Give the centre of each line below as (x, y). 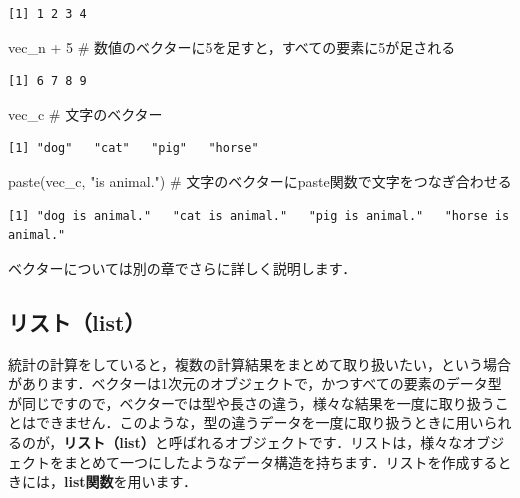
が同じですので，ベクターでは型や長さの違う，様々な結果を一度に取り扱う (251, 402)
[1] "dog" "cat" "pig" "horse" (133, 148)
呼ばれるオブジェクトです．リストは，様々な (315, 441)
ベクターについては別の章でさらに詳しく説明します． (182, 267)
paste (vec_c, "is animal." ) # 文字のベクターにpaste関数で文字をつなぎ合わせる (260, 180)
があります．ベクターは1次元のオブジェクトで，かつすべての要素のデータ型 (255, 383)
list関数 (89, 481)
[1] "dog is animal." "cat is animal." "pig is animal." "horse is (259, 215)
